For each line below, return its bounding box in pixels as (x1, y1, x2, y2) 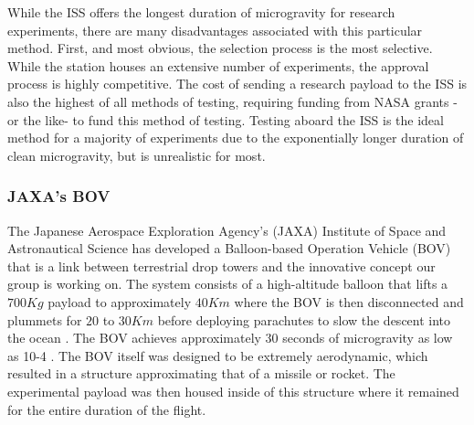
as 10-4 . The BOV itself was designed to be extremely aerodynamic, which (7, 345, 428, 365)
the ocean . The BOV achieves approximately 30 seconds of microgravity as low (7, 328, 453, 347)
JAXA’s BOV (7, 185, 111, 207)
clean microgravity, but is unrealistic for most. (7, 145, 266, 165)
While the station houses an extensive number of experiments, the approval (7, 56, 429, 75)
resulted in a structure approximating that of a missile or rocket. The (7, 364, 395, 383)
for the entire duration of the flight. (7, 399, 206, 419)
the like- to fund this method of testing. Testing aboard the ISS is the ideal (23, 110, 444, 129)
